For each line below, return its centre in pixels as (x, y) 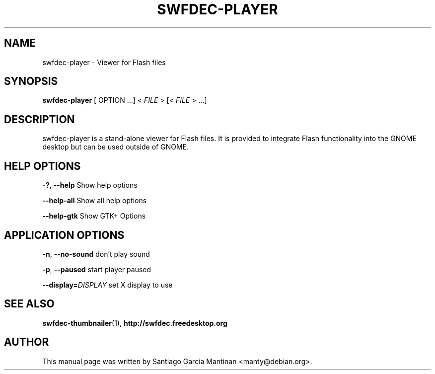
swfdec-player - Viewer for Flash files (104, 62)
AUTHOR (27, 342)
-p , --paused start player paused (97, 269)
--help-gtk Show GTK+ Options (94, 216)
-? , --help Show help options (90, 185)
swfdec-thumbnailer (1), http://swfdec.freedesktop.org (135, 323)
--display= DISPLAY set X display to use (108, 285)
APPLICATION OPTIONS (64, 235)
